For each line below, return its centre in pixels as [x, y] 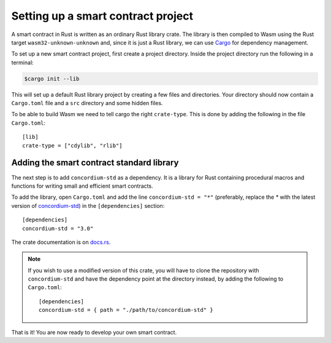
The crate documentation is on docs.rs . [61, 242]
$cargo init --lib [52, 79]
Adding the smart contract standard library [95, 163]
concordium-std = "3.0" [58, 228]
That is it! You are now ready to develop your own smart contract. [94, 332]
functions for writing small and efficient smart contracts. [82, 186]
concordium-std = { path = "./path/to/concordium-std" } [126, 310]
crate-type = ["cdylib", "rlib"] [72, 146]
